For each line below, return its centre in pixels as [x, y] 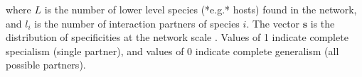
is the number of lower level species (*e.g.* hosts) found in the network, [201, 9]
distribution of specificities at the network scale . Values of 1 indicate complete [177, 37]
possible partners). [46, 65]
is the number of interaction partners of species [137, 23]
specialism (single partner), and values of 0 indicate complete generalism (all [172, 51]
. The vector [273, 23]
